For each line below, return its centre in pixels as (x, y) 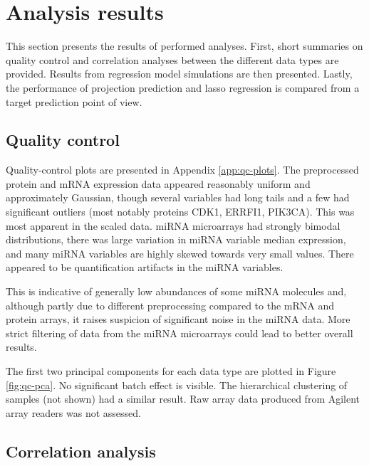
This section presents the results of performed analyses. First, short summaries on (184, 46)
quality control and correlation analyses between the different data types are (172, 59)
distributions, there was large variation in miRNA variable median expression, (176, 239)
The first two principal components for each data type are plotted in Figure (171, 371)
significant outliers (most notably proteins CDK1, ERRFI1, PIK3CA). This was (180, 212)
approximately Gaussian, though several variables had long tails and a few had (178, 197)
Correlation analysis (81, 451)
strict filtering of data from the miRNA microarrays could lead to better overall (180, 333)
